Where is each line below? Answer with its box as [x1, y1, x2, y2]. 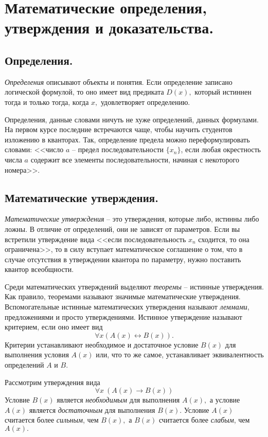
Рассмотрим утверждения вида [5, 376, 100, 387]
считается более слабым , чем [158, 414, 250, 425]
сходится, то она [198, 233, 249, 244]
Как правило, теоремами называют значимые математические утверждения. [5, 291, 241, 302]
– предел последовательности [72, 144, 164, 155]
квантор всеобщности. [5, 264, 74, 275]
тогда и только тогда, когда [5, 96, 89, 107]
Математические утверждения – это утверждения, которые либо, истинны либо [5, 213, 259, 224]
